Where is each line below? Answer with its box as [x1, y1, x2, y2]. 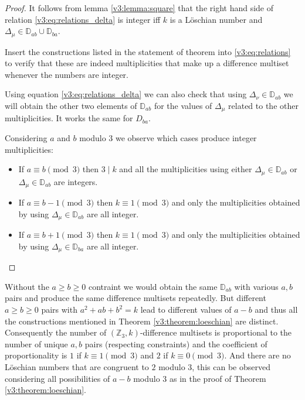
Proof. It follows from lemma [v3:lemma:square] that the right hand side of [5, 2, 274, 13]
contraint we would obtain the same [88, 280, 218, 292]
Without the [5, 280, 49, 292]
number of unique [5, 337, 68, 350]
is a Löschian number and [170, 13, 263, 25]
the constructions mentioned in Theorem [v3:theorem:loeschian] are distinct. [5, 314, 279, 327]
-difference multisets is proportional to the [140, 326, 292, 339]
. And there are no [224, 349, 291, 361]
